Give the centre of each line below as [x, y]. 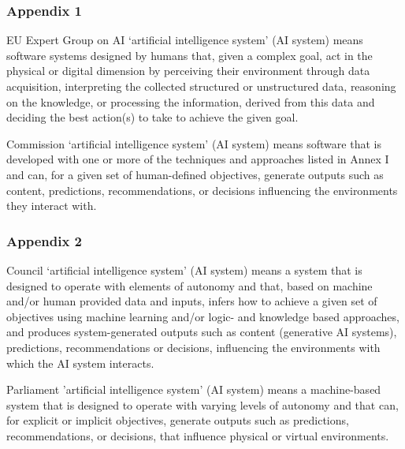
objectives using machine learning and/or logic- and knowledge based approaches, [203, 316]
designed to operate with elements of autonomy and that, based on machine [189, 285]
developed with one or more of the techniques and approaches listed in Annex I [198, 159]
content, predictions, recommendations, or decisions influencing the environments [202, 190]
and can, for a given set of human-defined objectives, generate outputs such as [195, 174]
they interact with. [52, 206]
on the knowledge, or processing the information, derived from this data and [191, 101]
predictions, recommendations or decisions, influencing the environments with [193, 347]
